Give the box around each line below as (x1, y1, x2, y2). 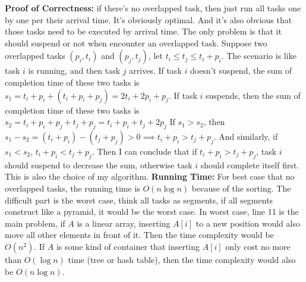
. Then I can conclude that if (92, 145, 197, 157)
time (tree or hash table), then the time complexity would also (68, 253, 296, 265)
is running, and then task (28, 64, 121, 77)
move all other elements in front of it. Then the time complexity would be (5, 228, 274, 241)
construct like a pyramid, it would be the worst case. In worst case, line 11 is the (5, 205, 299, 218)
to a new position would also (195, 217, 300, 229)
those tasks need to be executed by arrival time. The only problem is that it (5, 25, 282, 37)
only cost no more (225, 240, 291, 252)
